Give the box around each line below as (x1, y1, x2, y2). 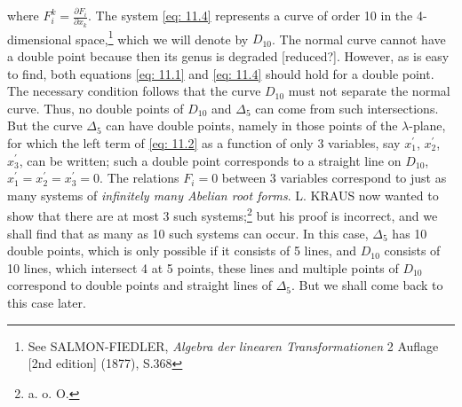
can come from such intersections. (255, 98, 439, 117)
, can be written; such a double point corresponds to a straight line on (19, 151, 402, 169)
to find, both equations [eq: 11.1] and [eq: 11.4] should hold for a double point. (7, 64, 434, 82)
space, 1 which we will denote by (76, 27, 249, 48)
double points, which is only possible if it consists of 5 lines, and (7, 241, 357, 260)
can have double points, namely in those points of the (106, 116, 398, 135)
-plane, (409, 116, 446, 135)
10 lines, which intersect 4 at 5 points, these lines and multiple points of (7, 258, 399, 277)
